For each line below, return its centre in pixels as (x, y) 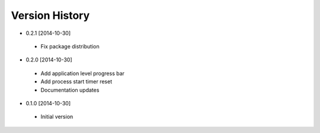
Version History (50, 15)
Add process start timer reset (76, 82)
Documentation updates (70, 90)
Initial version (57, 117)
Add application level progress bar (82, 73)
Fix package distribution (70, 46)
